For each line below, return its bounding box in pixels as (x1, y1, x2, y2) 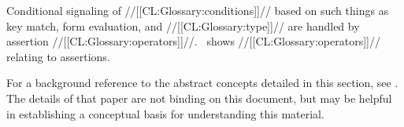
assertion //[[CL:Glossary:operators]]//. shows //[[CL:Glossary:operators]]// (6, 33, 380, 49)
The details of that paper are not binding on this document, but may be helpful (6, 89, 392, 106)
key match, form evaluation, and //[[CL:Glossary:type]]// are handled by (6, 17, 360, 34)
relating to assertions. (6, 48, 110, 64)
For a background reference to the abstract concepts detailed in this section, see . (6, 74, 398, 91)
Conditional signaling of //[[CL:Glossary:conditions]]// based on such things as (6, 2, 389, 18)
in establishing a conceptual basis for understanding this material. (6, 105, 324, 122)
